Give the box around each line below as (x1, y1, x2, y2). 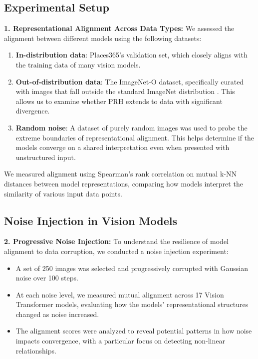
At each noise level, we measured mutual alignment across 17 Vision (15, 289, 224, 299)
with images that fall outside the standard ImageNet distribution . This (15, 86, 235, 96)
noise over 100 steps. (15, 272, 78, 283)
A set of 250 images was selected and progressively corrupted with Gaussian (15, 262, 248, 273)
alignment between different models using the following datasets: (4, 32, 202, 43)
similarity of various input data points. (4, 188, 122, 198)
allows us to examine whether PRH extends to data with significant (15, 95, 223, 106)
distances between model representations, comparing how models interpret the (4, 178, 243, 188)
